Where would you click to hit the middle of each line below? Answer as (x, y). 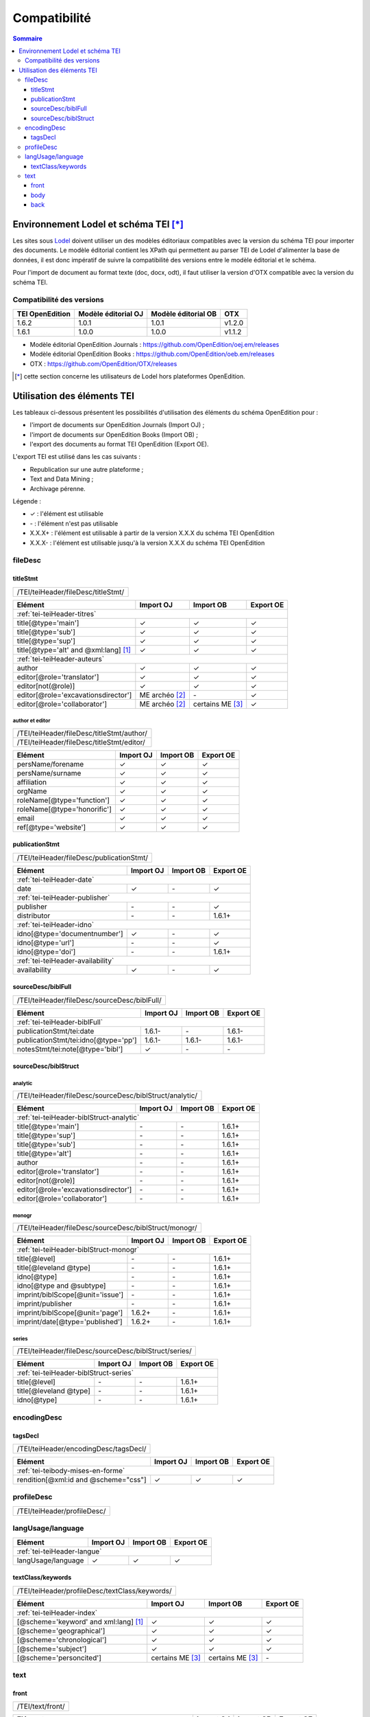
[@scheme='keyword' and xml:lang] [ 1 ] (80, 1622)
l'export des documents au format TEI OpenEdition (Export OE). (119, 444)
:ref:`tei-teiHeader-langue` (59, 1551)
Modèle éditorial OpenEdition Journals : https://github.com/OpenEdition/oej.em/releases (155, 344)
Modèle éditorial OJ (111, 314)
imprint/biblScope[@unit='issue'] (70, 1295)
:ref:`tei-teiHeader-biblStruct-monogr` (78, 1250)
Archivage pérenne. (58, 488)
